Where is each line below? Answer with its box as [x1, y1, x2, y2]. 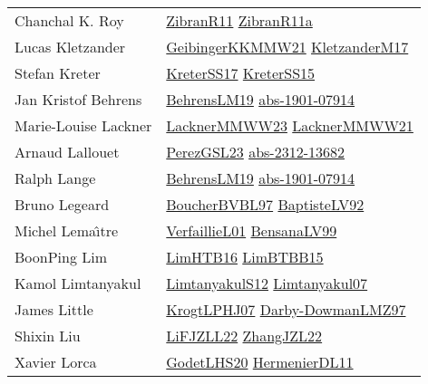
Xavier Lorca [15, 351, 97, 372]
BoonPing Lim [15, 246, 108, 267]
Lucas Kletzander [15, 36, 126, 57]
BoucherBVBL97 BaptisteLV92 [166, 194, 365, 215]
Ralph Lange [15, 168, 96, 188]
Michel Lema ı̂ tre [15, 220, 119, 241]
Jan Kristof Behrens [15, 89, 142, 110]
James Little [15, 299, 93, 320]
